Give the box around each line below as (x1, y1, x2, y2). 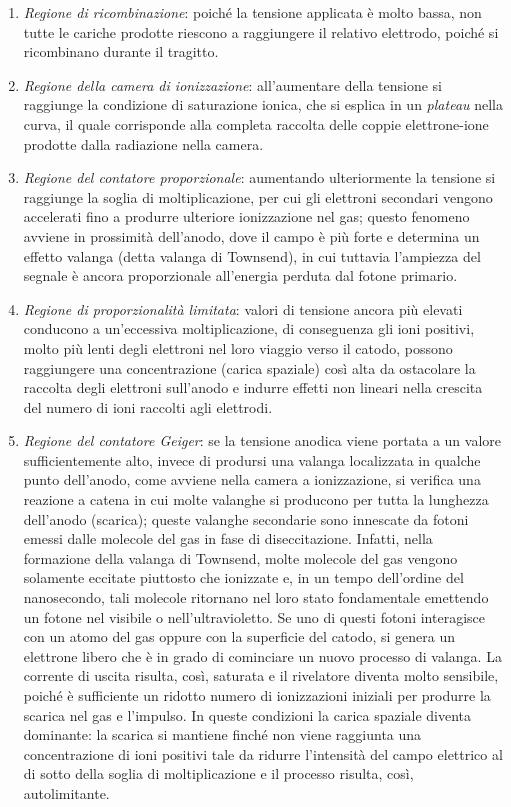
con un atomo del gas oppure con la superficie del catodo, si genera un (23, 626, 456, 647)
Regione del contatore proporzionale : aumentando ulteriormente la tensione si (23, 167, 496, 188)
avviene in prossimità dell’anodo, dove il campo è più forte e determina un (23, 225, 480, 246)
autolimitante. (23, 782, 110, 803)
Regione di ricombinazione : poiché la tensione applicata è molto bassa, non (23, 2, 482, 22)
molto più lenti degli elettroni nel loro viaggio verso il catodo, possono (23, 337, 453, 358)
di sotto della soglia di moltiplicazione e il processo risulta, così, (23, 763, 414, 784)
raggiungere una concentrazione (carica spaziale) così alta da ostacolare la (23, 357, 476, 378)
